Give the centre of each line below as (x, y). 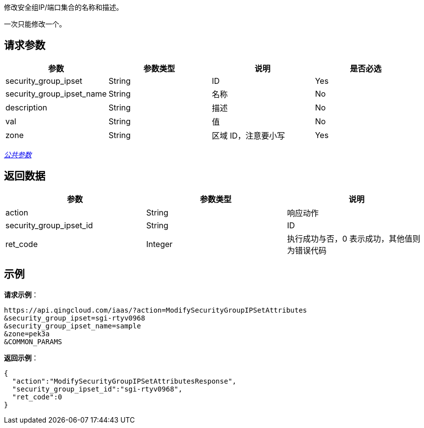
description (26, 107)
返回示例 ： (21, 357)
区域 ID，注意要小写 (248, 135)
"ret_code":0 (37, 397)
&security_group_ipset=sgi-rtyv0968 (75, 318)
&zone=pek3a (27, 334)
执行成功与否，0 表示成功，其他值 (350, 238)
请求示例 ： (21, 294)
